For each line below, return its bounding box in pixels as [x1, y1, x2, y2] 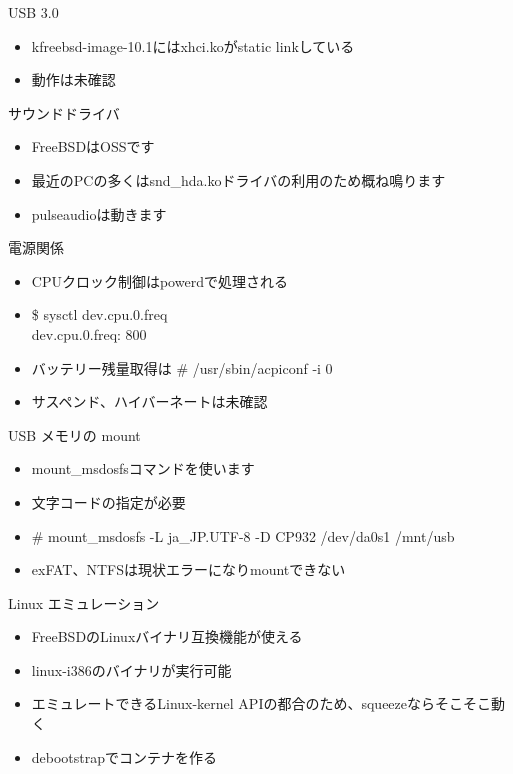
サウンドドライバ [8, 102, 120, 123]
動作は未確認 [31, 69, 116, 90]
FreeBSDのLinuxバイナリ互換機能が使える [31, 626, 303, 647]
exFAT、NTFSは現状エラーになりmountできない [31, 559, 346, 580]
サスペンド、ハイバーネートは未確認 [31, 391, 268, 412]
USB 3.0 [8, 2, 59, 22]
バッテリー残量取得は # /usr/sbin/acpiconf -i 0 [31, 357, 333, 378]
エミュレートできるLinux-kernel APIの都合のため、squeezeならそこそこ [31, 693, 492, 714]
